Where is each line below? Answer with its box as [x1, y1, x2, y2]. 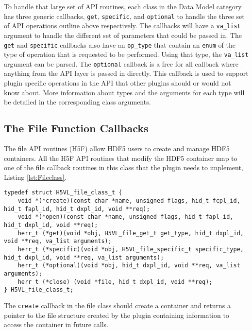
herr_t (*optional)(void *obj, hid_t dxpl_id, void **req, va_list [17, 262, 240, 269]
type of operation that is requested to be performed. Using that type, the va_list [4, 49, 249, 59]
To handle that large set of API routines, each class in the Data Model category [4, 1, 242, 11]
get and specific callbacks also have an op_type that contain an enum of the [4, 39, 235, 50]
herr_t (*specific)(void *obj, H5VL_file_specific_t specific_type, [17, 246, 244, 253]
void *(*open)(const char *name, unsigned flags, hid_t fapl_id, [17, 213, 234, 221]
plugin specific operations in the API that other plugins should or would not [4, 78, 231, 88]
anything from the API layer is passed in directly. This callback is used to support [4, 68, 249, 78]
